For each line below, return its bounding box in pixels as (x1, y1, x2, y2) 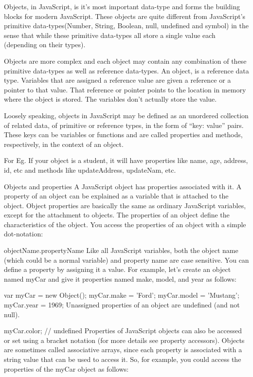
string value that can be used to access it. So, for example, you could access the (4, 354, 241, 364)
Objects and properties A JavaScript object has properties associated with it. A (4, 181, 242, 191)
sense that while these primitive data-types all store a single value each (4, 30, 216, 40)
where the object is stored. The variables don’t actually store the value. (4, 94, 217, 104)
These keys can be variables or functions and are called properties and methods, (4, 129, 243, 140)
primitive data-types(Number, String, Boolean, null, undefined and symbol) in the (4, 20, 249, 31)
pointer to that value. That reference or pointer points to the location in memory (4, 84, 246, 94)
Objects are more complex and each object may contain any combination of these (4, 55, 247, 66)
